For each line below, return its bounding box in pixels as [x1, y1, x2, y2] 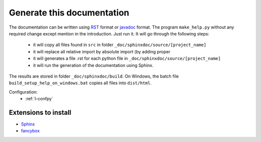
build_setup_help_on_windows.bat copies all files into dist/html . [9, 80, 152, 86]
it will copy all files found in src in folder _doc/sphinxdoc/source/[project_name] [33, 42, 206, 48]
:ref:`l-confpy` [25, 96, 53, 102]
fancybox [21, 128, 40, 134]
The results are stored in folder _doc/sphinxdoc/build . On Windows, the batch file [9, 73, 179, 79]
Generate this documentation [9, 7, 130, 18]
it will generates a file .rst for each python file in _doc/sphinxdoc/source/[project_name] [33, 56, 221, 62]
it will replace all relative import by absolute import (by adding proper [33, 48, 171, 54]
